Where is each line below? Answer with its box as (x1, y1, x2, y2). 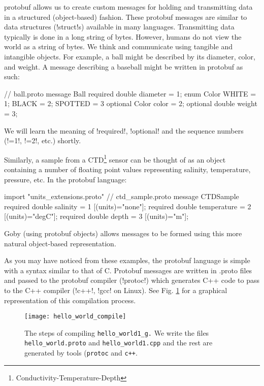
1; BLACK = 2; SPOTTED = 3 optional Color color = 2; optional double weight (4, 98, 257, 109)
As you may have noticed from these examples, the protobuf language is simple (4, 255, 250, 266)
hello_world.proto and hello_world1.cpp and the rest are (24, 337, 213, 348)
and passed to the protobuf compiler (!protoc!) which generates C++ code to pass (4, 275, 259, 285)
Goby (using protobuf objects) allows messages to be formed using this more (4, 228, 242, 238)
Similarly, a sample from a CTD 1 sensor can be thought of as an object (4, 152, 226, 165)
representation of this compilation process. (4, 295, 136, 305)
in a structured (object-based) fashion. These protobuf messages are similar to (4, 11, 247, 22)
